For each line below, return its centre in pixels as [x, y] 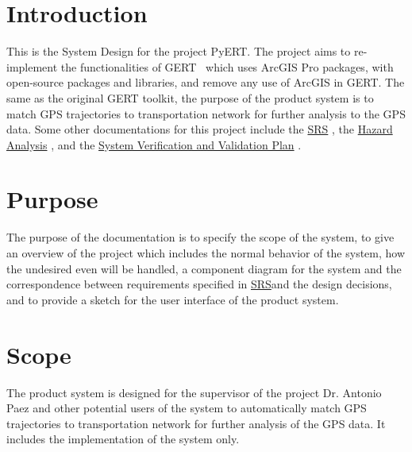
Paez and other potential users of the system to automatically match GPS [187, 408]
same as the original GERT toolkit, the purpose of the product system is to [190, 97]
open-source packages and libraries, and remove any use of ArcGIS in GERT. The [206, 82]
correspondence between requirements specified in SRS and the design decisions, [199, 284]
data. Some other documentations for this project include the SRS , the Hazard [200, 129]
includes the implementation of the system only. [123, 439]
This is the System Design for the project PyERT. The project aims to [179, 51]
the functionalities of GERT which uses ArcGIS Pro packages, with [227, 66]
